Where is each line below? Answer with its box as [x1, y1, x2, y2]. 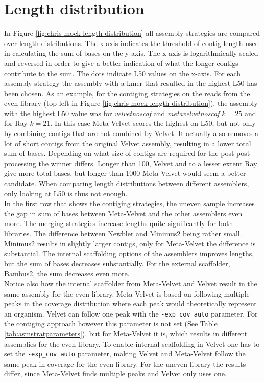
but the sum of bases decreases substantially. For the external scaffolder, [4, 258, 230, 268]
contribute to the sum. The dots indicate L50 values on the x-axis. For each [4, 68, 241, 78]
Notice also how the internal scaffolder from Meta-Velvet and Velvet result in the [4, 278, 257, 288]
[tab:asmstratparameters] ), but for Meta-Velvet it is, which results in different [4, 328, 248, 339]
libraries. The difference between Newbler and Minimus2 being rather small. [4, 228, 242, 238]
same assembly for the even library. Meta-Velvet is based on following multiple [4, 288, 250, 299]
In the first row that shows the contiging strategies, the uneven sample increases [4, 198, 255, 209]
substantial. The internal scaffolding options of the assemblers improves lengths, [4, 248, 254, 259]
